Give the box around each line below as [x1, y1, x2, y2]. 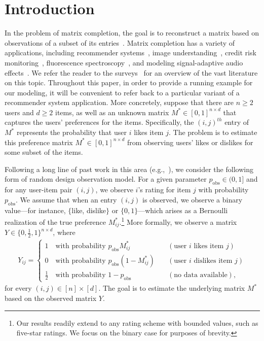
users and [5, 107, 34, 117]
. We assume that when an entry [16, 194, 117, 204]
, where [53, 227, 76, 237]
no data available [174, 271, 228, 279]
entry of [224, 117, 249, 127]
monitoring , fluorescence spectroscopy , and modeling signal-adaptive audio [5, 57, 243, 67]
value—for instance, [5, 204, 66, 215]
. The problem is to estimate [168, 127, 257, 138]
